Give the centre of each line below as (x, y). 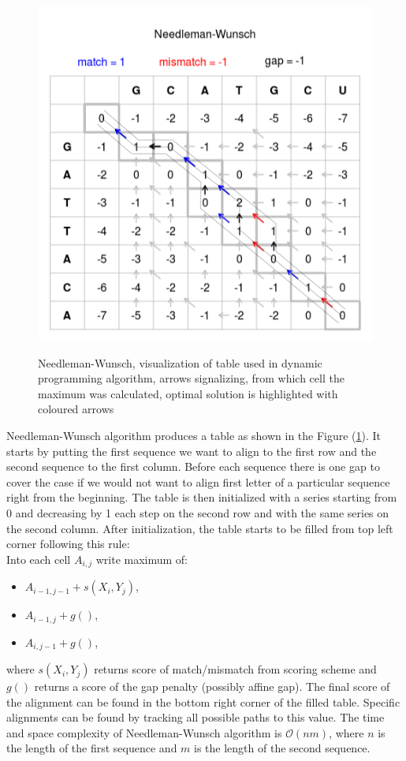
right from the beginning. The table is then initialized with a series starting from (202, 497)
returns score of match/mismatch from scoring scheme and (235, 669)
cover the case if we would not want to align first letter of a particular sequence (198, 481)
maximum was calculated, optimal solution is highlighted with (188, 393)
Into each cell (39, 559)
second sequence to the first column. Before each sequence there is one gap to (193, 466)
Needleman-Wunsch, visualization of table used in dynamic (180, 362)
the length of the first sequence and (92, 748)
